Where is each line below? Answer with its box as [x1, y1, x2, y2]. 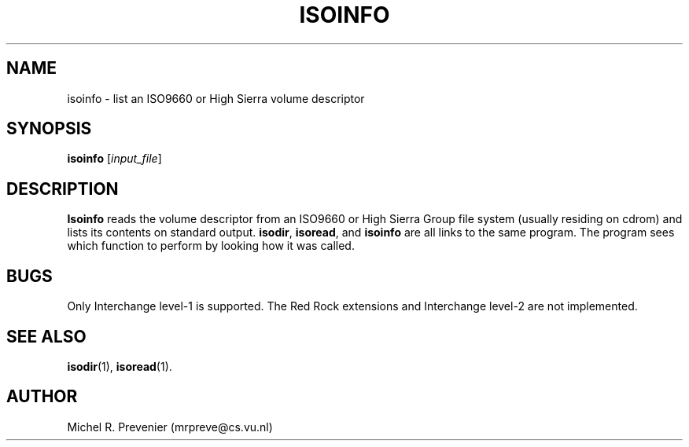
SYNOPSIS [6, 119, 92, 139]
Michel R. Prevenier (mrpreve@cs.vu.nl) [67, 420, 273, 434]
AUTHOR [6, 387, 78, 407]
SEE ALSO [6, 326, 87, 346]
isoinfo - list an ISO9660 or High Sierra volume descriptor [67, 91, 365, 105]
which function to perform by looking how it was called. [67, 239, 355, 253]
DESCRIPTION [6, 178, 119, 199]
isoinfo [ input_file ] [67, 152, 162, 166]
